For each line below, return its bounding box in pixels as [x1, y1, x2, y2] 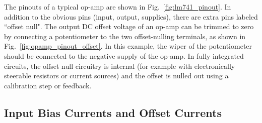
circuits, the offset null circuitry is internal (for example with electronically [4, 60, 235, 71]
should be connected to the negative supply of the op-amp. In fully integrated [4, 50, 244, 61]
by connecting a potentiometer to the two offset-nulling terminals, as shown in [4, 31, 246, 41]
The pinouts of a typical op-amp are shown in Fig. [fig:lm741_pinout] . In [4, 2, 231, 12]
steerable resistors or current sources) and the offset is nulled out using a [4, 70, 229, 81]
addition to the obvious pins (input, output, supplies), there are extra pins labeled [4, 11, 258, 22]
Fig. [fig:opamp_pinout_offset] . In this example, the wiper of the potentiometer [4, 41, 252, 51]
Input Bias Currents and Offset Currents [4, 104, 222, 120]
